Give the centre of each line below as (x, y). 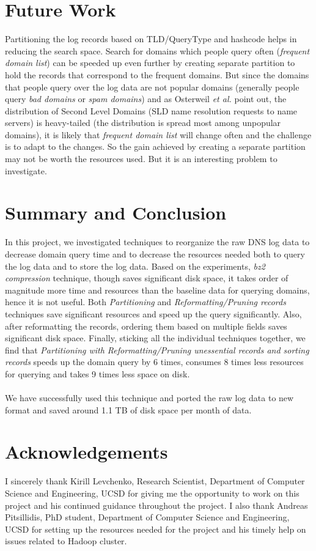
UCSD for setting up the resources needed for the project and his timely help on (156, 529)
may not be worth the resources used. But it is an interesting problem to (141, 159)
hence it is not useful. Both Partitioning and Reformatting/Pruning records (145, 302)
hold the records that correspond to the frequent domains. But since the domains (157, 74)
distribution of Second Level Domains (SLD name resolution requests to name (151, 110)
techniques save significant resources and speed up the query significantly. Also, (153, 313)
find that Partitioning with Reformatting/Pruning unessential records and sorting (157, 349)
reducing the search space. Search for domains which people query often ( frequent (157, 50)
